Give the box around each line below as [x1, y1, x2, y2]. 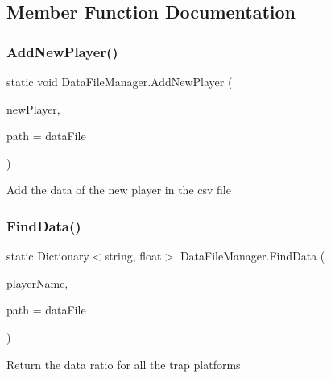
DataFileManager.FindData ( [180, 247, 325, 264]
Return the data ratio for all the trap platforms [6, 355, 241, 372]
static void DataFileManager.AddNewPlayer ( [6, 73, 233, 89]
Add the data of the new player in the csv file [6, 181, 231, 198]
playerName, [6, 274, 68, 291]
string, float [104, 247, 162, 264]
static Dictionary [6, 247, 89, 264]
